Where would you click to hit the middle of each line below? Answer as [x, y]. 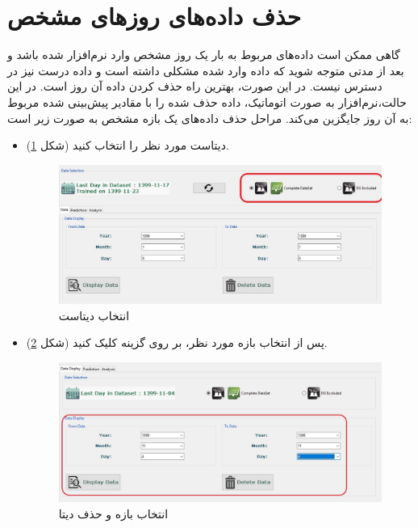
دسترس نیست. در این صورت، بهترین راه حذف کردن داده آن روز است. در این [195, 86]
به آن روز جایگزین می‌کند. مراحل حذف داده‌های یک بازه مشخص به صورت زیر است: [210, 118]
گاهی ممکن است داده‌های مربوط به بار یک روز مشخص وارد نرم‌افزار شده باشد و [204, 55]
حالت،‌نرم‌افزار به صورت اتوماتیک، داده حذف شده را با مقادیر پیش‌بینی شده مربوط [207, 101]
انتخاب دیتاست [94, 315]
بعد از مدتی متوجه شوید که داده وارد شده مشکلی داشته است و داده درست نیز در [206, 70]
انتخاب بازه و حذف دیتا [113, 513]
